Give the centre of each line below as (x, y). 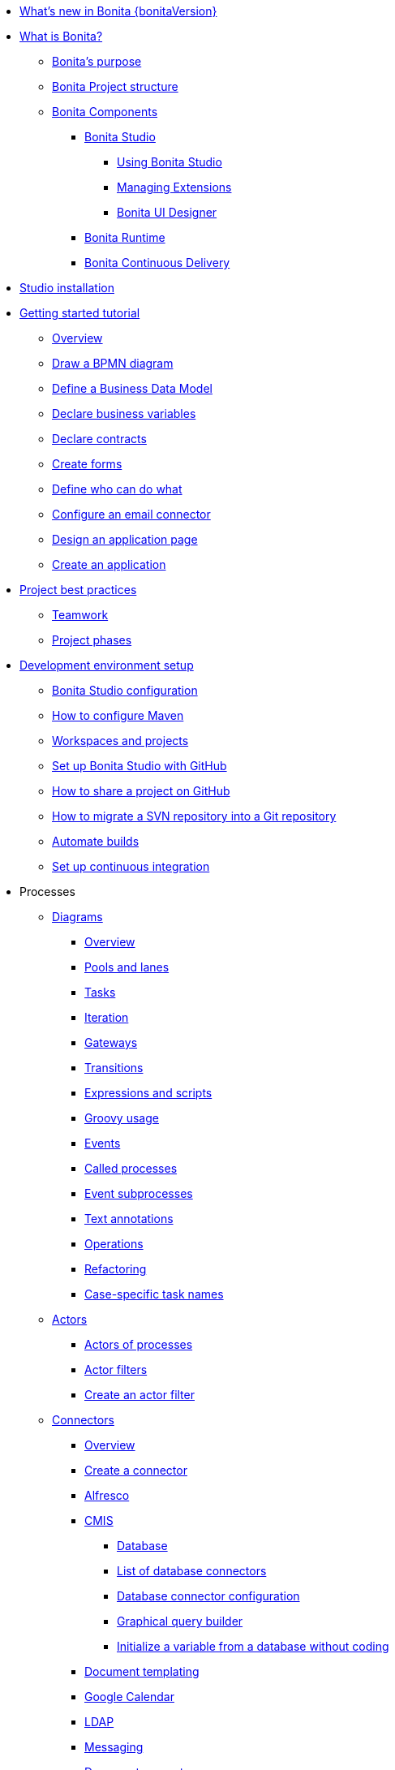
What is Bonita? (61, 36)
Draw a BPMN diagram (113, 363)
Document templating (142, 1671)
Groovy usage (122, 1118)
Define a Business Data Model (132, 388)
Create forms (87, 464)
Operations (114, 1244)
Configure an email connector (131, 514)
